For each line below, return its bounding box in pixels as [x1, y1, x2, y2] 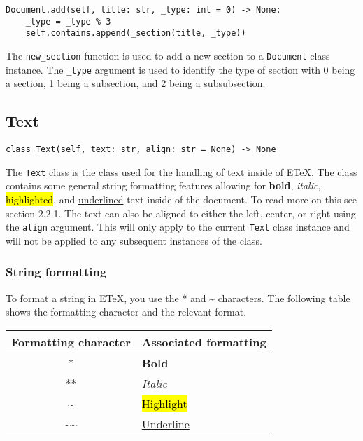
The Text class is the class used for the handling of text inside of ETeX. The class [6, 164, 357, 179]
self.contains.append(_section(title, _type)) [25, 28, 246, 39]
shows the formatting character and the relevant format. [6, 304, 247, 319]
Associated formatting [141, 333, 266, 350]
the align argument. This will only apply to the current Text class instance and [6, 219, 350, 234]
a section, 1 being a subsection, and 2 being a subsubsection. [6, 76, 266, 90]
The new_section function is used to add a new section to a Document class [6, 48, 330, 62]
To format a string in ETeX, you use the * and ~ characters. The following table [6, 290, 350, 305]
